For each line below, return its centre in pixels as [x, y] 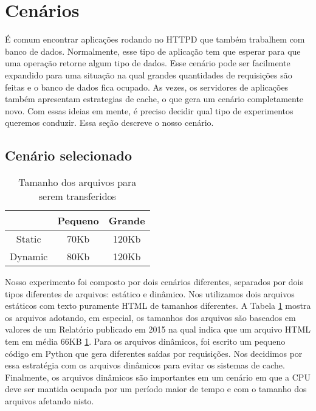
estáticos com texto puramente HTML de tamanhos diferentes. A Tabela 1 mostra [158, 306]
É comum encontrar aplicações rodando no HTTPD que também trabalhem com [155, 39]
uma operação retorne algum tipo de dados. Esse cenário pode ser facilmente [148, 63]
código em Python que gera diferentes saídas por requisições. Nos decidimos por [154, 353]
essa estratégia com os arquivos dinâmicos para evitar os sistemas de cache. [145, 365]
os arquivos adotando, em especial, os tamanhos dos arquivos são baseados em [150, 317]
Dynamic [29, 257]
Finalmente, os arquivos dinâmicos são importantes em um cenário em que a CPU [158, 377]
